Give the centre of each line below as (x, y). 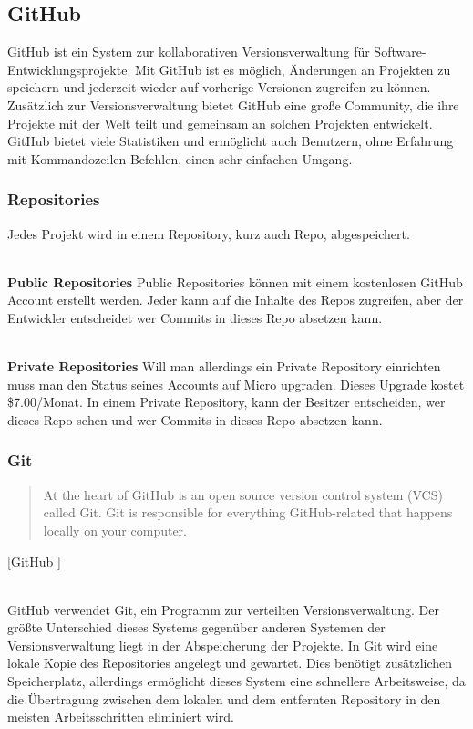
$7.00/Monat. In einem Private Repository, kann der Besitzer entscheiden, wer (226, 402)
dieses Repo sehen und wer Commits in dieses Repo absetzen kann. (195, 419)
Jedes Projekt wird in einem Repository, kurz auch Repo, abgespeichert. (209, 233)
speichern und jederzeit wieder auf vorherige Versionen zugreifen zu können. (219, 87)
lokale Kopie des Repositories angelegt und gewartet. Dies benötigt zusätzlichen (230, 663)
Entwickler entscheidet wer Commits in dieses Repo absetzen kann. (195, 317)
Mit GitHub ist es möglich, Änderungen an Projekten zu (293, 69)
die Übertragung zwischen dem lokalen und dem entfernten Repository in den (224, 698)
